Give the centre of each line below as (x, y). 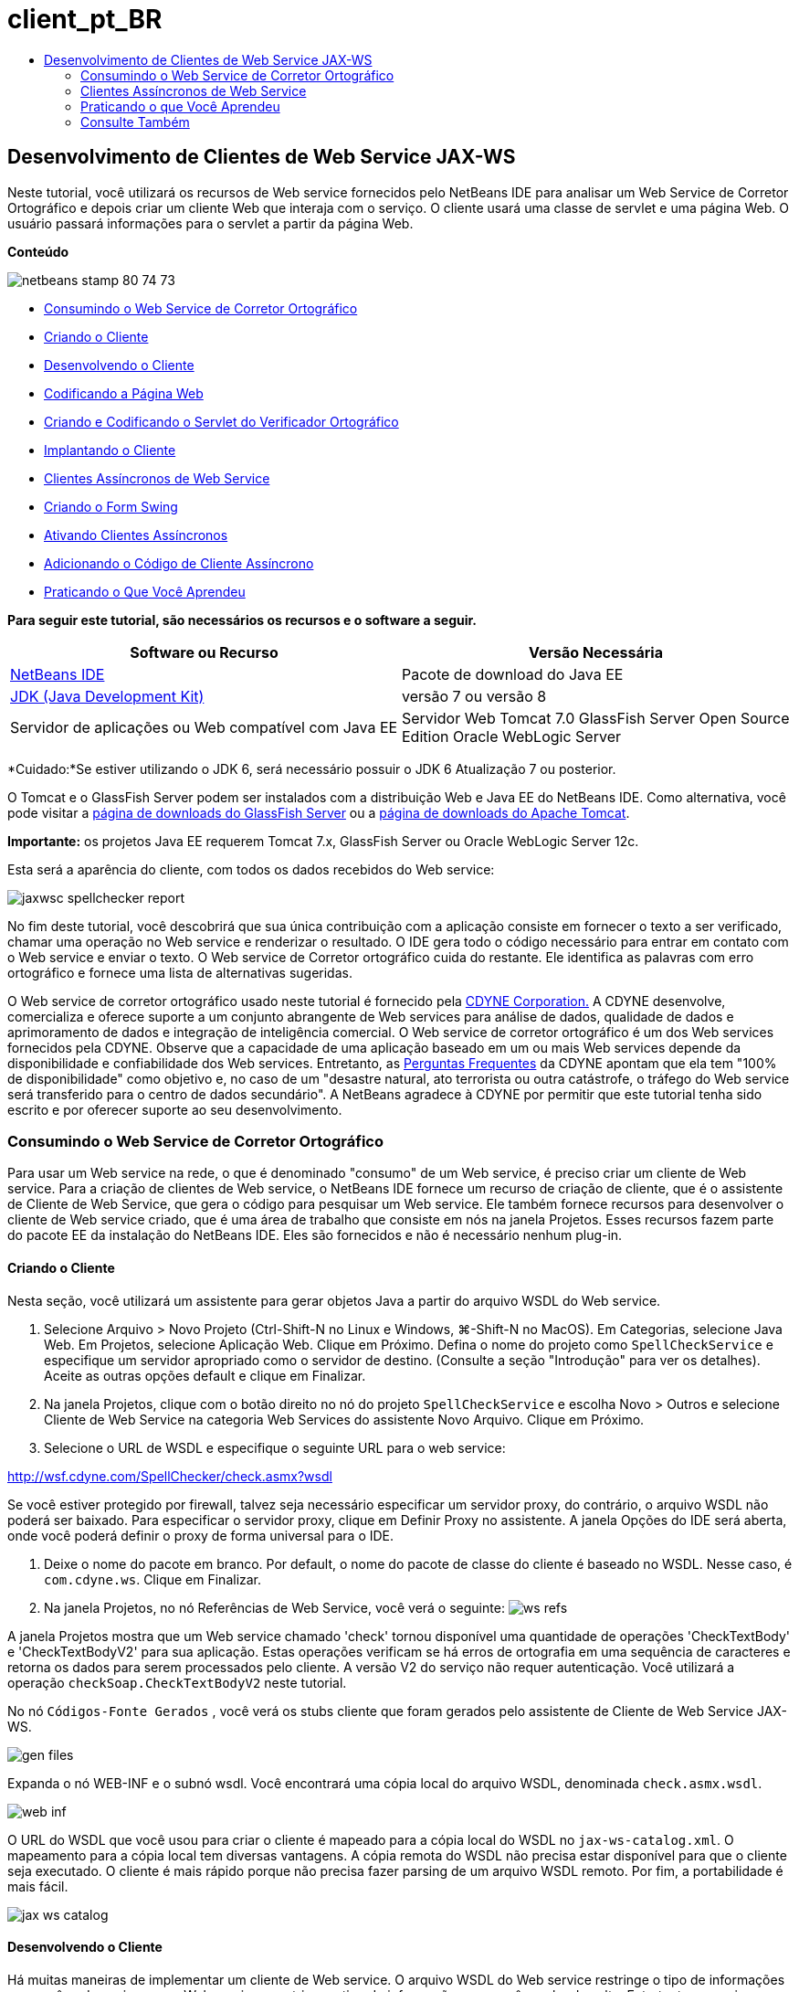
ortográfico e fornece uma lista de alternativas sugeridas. (180, 972)
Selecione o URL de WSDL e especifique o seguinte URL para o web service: (275, 1447)
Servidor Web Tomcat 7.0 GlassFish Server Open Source (596, 718)
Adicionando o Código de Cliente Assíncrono (179, 563)
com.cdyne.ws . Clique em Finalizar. (153, 1579)
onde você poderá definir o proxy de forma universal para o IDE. (201, 1535)
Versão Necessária (596, 652)
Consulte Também (135, 122)
